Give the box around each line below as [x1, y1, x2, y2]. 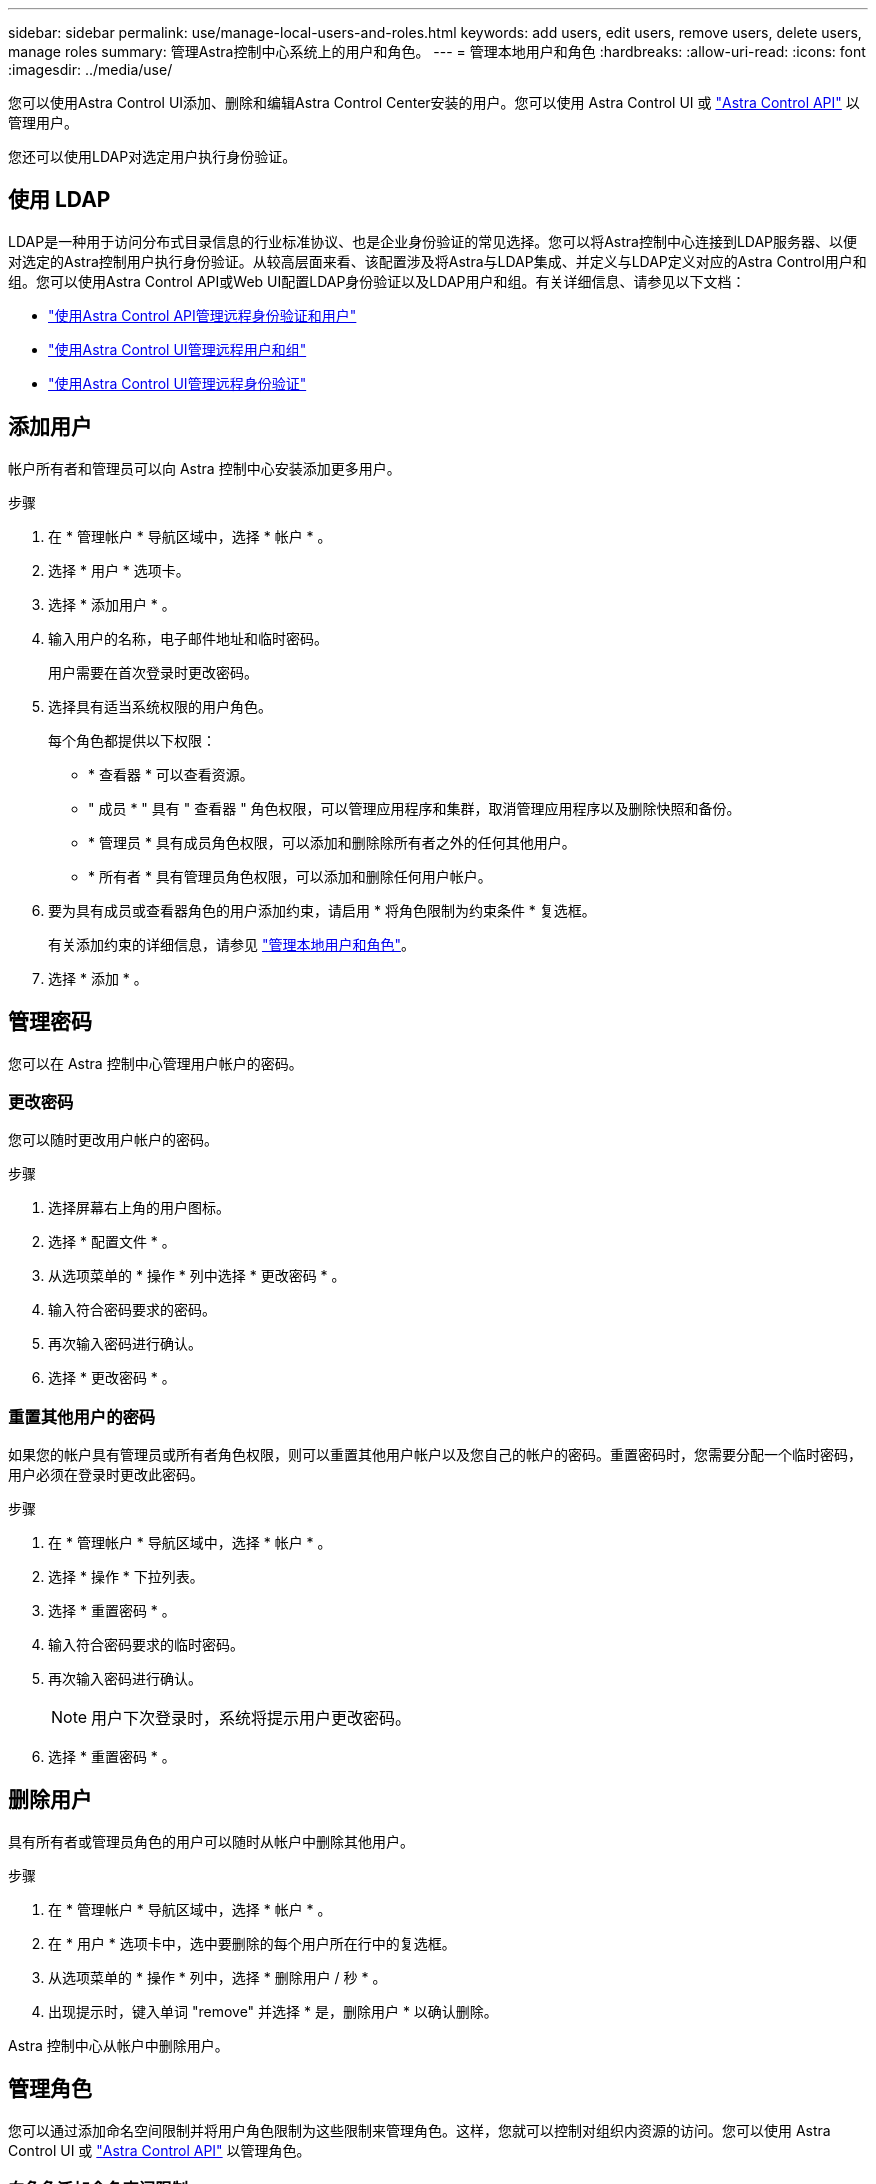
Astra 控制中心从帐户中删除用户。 [8, 2036, 229, 2054]
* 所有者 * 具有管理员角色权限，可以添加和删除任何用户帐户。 [88, 867, 492, 885]
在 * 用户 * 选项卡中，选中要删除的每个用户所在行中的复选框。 [48, 1934, 456, 1952]
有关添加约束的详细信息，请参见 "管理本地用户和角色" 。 [48, 935, 415, 953]
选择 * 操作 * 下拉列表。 [48, 1568, 204, 1586]
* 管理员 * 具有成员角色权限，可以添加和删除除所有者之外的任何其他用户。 [88, 833, 576, 851]
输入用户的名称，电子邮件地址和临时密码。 [48, 629, 328, 647]
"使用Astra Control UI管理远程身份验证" [48, 374, 307, 392]
